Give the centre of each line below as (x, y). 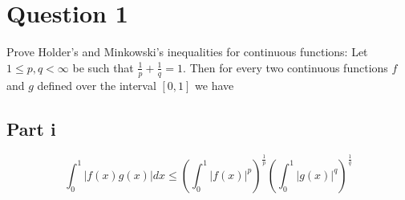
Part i (31, 128)
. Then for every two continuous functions (286, 67)
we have (215, 85)
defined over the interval (97, 85)
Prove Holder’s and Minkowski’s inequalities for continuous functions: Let (187, 52)
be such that (103, 67)
